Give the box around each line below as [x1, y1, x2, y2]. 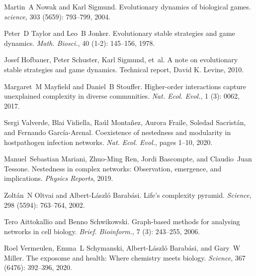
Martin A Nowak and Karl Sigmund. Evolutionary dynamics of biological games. [4, 1, 251, 11]
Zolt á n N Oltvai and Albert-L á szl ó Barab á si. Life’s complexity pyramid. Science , [4, 189, 252, 200]
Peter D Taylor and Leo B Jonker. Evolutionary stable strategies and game [4, 28, 235, 38]
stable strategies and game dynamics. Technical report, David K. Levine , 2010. [4, 64, 244, 74]
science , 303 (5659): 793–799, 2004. [4, 11, 111, 21]
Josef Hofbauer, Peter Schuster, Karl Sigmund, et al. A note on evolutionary [4, 54, 238, 65]
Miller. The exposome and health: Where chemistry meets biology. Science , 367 [4, 252, 246, 263]
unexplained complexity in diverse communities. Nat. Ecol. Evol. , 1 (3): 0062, [4, 91, 240, 101]
